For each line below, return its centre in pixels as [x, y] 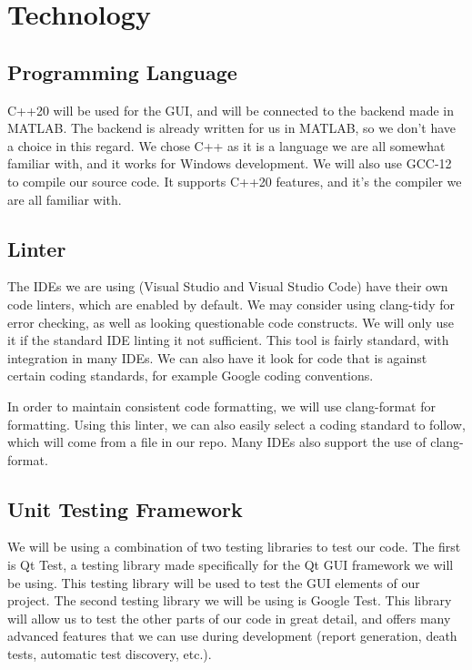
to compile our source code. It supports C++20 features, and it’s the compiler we [235, 181]
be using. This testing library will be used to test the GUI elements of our [214, 582]
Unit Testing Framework [125, 508]
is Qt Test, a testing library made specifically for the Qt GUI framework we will [231, 565]
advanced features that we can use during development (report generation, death [232, 636]
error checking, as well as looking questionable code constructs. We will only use [231, 322]
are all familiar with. [65, 199]
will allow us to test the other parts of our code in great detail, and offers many [229, 618]
